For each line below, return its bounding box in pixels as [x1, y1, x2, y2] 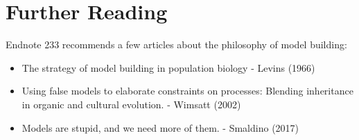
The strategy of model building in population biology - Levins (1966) [21, 60, 315, 74]
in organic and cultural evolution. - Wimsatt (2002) [21, 97, 241, 111]
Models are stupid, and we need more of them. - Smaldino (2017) [21, 120, 299, 134]
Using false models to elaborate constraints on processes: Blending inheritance [21, 83, 353, 98]
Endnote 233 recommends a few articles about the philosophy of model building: [6, 37, 347, 52]
